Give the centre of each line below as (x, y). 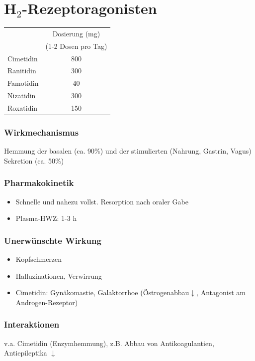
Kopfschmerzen (39, 259)
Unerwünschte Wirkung (53, 240)
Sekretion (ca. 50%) (34, 160)
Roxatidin (23, 107)
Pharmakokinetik (39, 183)
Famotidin (23, 83)
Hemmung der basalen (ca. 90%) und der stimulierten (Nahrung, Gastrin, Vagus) (128, 151)
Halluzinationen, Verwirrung (59, 275)
